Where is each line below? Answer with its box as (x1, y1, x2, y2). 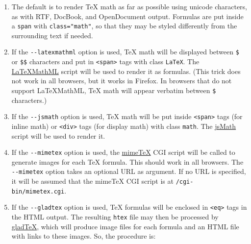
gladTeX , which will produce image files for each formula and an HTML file (11, 221, 239, 231)
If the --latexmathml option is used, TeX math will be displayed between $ (11, 47, 239, 57)
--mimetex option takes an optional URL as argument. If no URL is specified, (11, 166, 246, 176)
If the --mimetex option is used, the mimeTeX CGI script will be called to (11, 147, 235, 157)
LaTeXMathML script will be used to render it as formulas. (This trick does (11, 66, 241, 76)
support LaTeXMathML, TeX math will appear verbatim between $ (11, 85, 216, 95)
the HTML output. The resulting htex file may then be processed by (11, 211, 219, 221)
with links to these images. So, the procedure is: (11, 231, 156, 241)
